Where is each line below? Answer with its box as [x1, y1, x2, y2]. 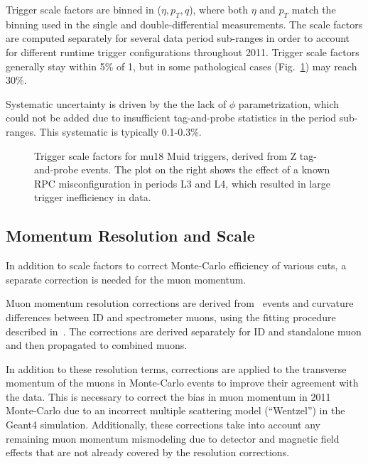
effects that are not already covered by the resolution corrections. [6, 445, 290, 460]
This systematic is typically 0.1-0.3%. [39, 124, 202, 139]
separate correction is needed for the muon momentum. [6, 271, 247, 286]
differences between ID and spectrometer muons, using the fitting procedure [6, 309, 336, 324]
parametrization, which [238, 96, 340, 111]
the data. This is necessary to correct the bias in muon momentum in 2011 [6, 389, 331, 404]
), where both [189, 2, 249, 16]
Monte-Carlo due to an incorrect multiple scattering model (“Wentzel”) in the [6, 403, 345, 418]
